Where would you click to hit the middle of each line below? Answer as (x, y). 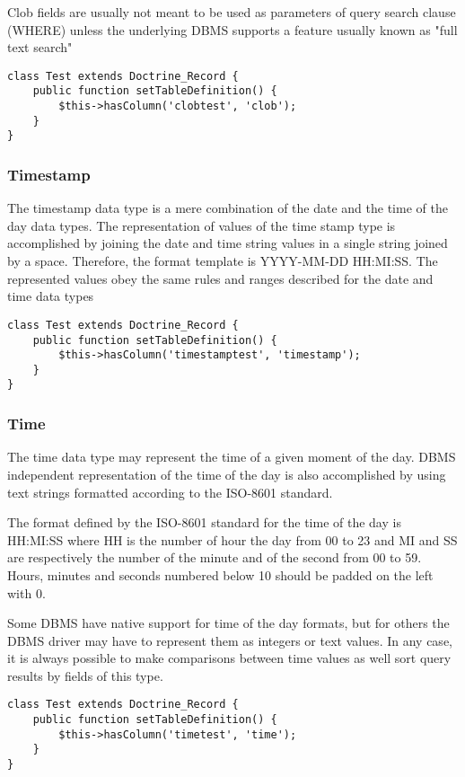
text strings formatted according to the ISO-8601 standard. (170, 492)
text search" (40, 47)
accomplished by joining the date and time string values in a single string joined (228, 243)
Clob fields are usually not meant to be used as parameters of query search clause (232, 12)
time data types (51, 296)
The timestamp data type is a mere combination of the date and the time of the (228, 208)
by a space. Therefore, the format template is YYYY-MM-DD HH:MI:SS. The (223, 261)
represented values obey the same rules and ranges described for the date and (220, 278)
